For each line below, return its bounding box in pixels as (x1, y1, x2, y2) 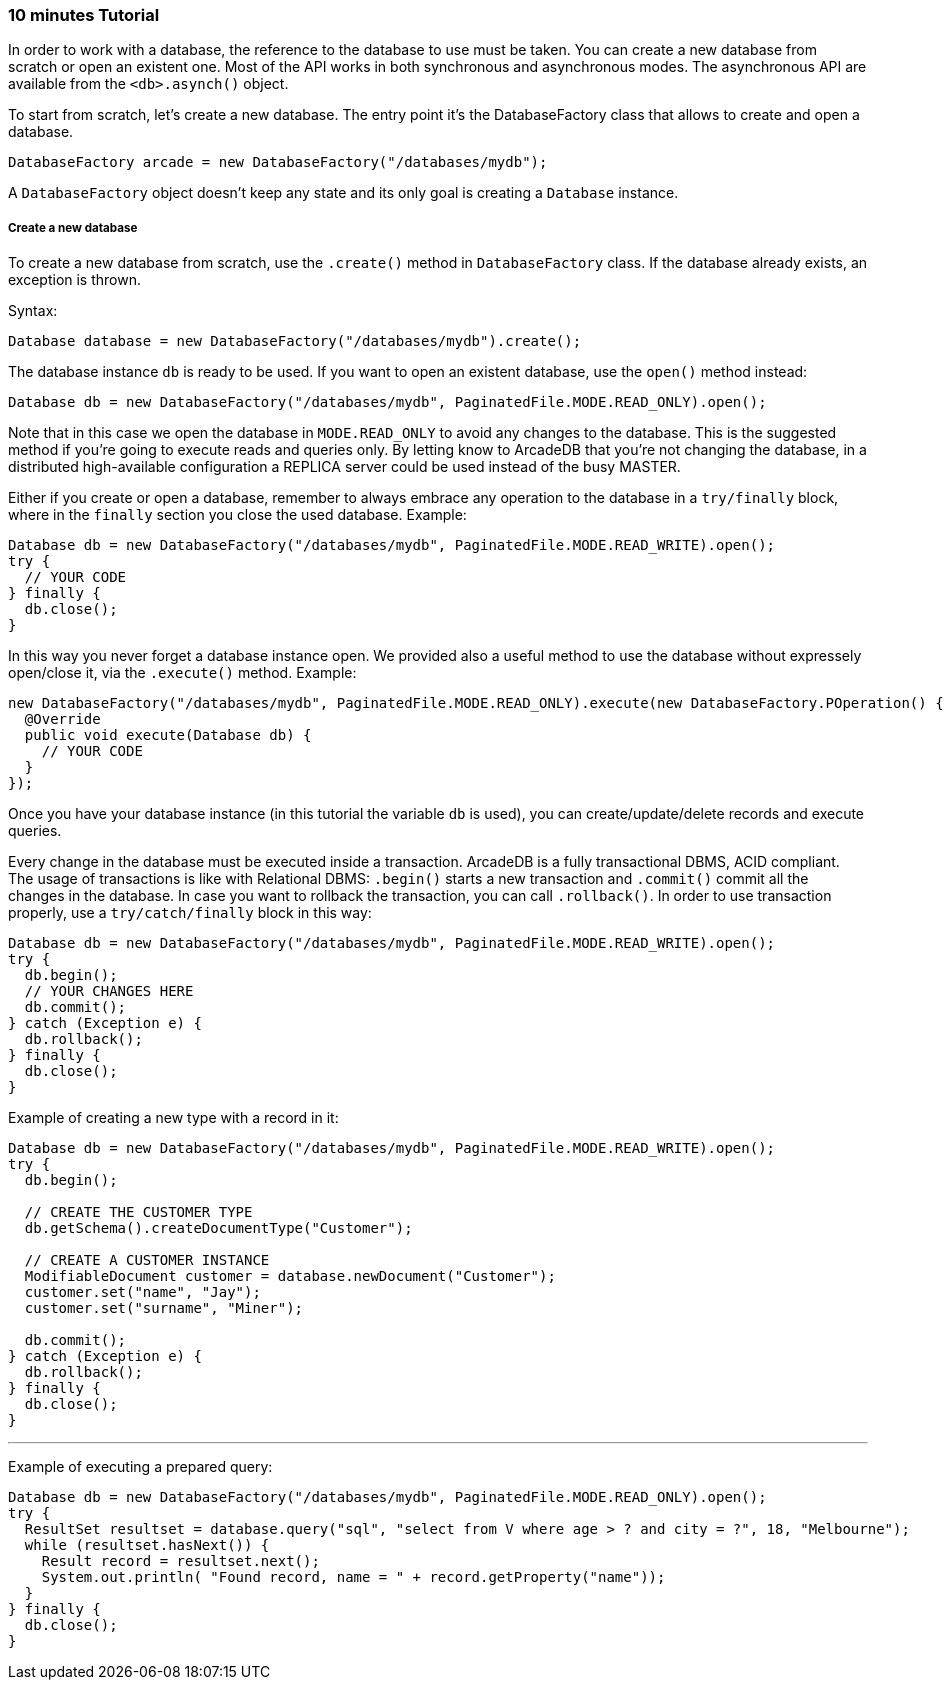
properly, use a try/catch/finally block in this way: (8, 904, 372, 922)
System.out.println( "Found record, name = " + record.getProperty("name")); (41, 1569, 666, 1586)
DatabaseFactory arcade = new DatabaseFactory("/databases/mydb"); (8, 154, 548, 171)
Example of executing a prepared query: (8, 1458, 273, 1476)
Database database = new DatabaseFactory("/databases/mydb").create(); (8, 333, 582, 350)
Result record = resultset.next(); (41, 1553, 320, 1570)
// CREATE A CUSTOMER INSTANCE (24, 1252, 270, 1269)
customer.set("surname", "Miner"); (24, 1300, 304, 1317)
